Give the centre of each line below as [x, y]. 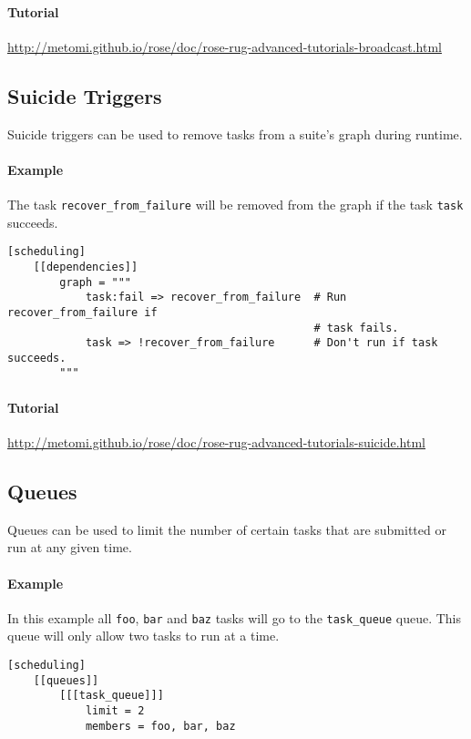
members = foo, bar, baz [160, 726]
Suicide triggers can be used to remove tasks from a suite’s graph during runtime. [235, 133]
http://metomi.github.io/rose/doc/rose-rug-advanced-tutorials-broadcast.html [225, 46]
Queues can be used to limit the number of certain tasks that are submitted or [227, 529]
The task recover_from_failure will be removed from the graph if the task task [235, 204]
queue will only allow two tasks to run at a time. [143, 636]
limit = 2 [115, 710]
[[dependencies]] [86, 267]
